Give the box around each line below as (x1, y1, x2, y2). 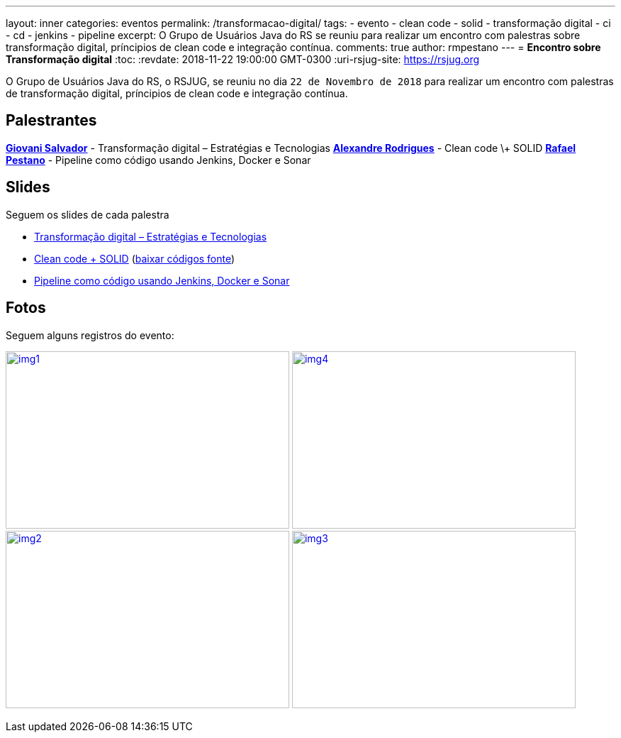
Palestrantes (6, 111, 97, 130)
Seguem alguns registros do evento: (6, 329, 174, 341)
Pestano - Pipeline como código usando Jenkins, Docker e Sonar (6, 153, 311, 166)
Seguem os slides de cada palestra (6, 208, 169, 221)
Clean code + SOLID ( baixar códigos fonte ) (34, 252, 235, 265)
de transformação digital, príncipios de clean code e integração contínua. (6, 87, 348, 99)
